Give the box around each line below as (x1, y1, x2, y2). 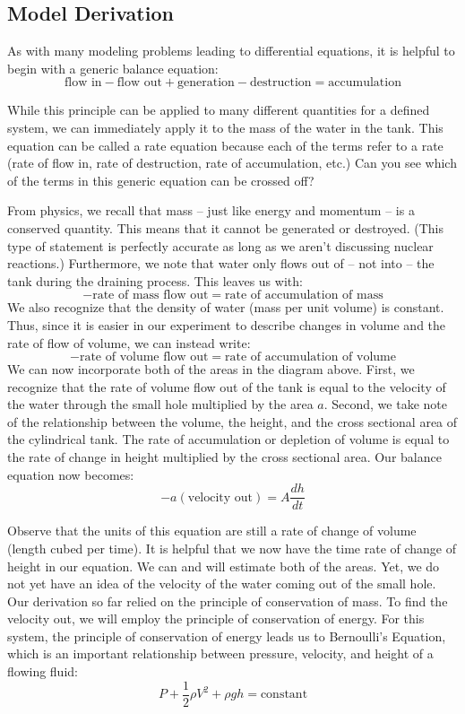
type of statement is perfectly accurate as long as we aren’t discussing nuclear (7, 236, 434, 255)
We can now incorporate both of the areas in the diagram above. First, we (7, 360, 415, 379)
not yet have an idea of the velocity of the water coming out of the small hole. (7, 574, 436, 593)
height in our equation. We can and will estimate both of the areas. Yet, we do (7, 556, 440, 575)
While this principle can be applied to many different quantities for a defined (7, 100, 430, 119)
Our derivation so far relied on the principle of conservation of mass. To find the (7, 591, 448, 610)
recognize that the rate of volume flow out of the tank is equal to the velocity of (7, 377, 446, 396)
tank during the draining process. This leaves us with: (7, 271, 303, 290)
